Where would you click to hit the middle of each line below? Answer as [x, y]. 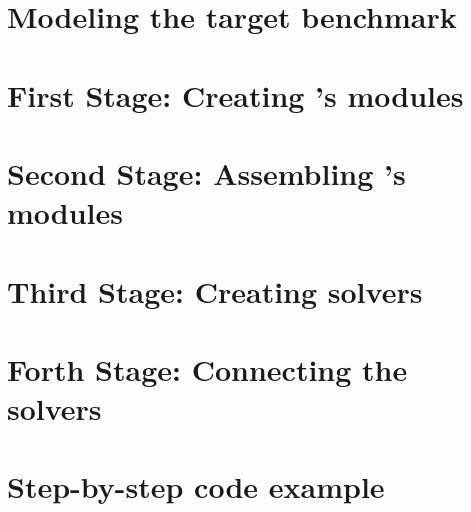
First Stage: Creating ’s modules [235, 94]
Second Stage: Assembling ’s [206, 172]
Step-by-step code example [196, 486]
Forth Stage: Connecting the [207, 368]
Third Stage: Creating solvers [215, 290]
